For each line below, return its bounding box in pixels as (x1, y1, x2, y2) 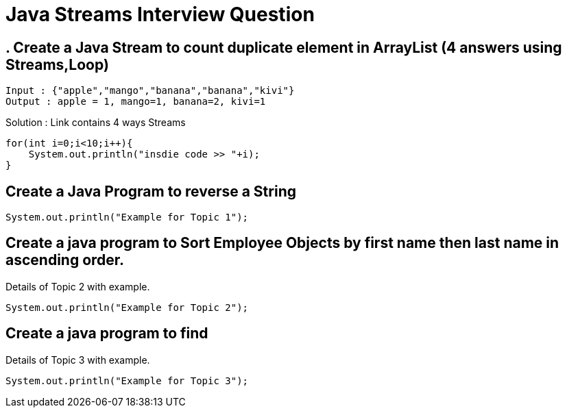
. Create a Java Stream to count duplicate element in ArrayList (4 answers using (5, 38, 562, 56)
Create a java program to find (5, 325, 208, 342)
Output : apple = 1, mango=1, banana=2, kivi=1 (5, 96, 266, 108)
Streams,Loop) (5, 55, 109, 73)
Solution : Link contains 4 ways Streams (5, 116, 186, 129)
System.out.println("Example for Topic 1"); (5, 212, 249, 223)
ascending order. (5, 251, 125, 269)
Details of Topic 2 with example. (5, 280, 150, 292)
